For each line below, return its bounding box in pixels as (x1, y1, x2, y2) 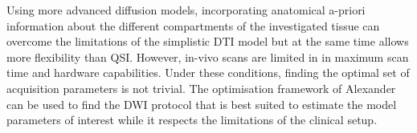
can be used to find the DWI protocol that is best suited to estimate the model (6, 95, 397, 112)
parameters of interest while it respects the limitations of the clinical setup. (6, 111, 378, 128)
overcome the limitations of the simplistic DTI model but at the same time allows (6, 33, 409, 50)
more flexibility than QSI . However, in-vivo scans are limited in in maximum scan (6, 48, 409, 65)
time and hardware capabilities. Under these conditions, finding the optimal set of (6, 64, 410, 81)
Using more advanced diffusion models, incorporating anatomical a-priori (6, 2, 366, 18)
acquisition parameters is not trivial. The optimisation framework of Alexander (6, 79, 396, 96)
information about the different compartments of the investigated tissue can (6, 17, 380, 34)
